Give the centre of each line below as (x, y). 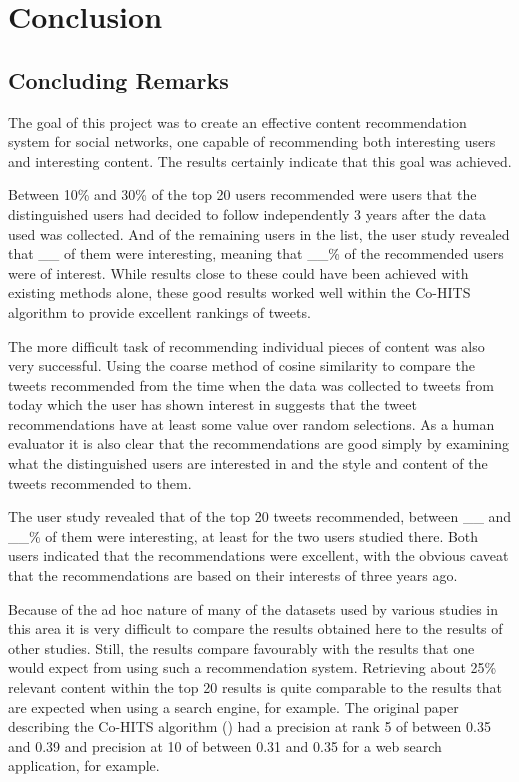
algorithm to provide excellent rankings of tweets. (159, 311)
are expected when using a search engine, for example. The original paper (233, 706)
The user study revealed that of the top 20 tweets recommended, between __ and (260, 516)
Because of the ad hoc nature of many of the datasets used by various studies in (253, 608)
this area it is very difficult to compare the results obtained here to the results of (255, 628)
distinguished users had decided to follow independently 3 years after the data (247, 213)
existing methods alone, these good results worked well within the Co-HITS (239, 292)
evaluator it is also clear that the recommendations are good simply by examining (258, 443)
